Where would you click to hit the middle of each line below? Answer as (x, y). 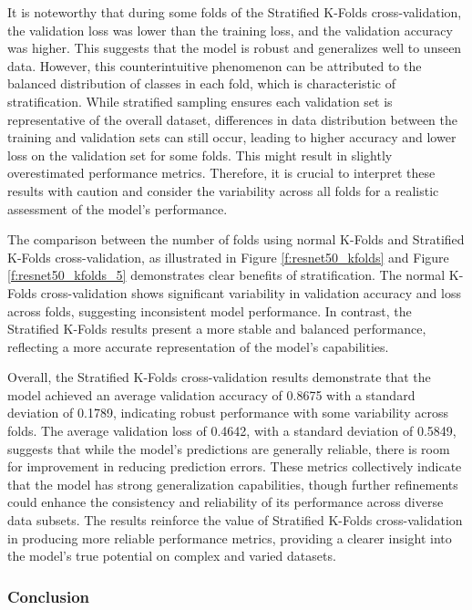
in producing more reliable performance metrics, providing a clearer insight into (230, 538)
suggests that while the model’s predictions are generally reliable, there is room (229, 448)
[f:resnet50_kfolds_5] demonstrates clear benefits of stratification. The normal (226, 275)
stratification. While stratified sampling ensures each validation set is (200, 101)
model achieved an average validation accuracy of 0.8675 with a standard (211, 394)
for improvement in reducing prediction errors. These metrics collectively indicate (235, 466)
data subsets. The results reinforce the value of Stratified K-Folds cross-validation (235, 520)
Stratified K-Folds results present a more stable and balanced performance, (217, 329)
